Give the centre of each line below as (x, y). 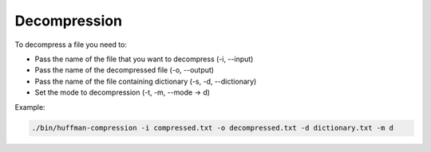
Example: (30, 107)
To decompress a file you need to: (71, 45)
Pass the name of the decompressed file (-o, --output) (125, 70)
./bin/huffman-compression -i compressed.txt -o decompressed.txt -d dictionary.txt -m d (213, 128)
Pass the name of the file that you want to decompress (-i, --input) (144, 59)
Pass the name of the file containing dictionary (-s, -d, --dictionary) (146, 81)
